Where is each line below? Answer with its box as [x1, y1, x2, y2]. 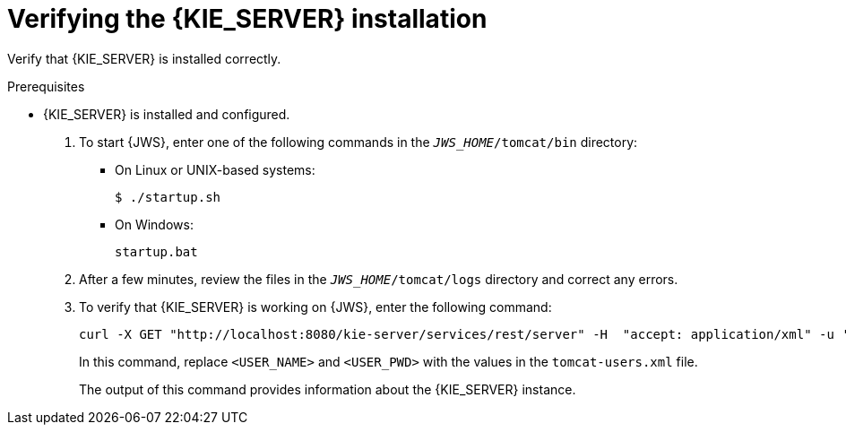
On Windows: [115, 216, 194, 232]
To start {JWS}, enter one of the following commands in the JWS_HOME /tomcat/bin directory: [79, 134, 638, 150]
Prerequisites [7, 78, 85, 94]
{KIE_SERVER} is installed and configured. [43, 106, 290, 122]
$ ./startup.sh [115, 189, 221, 204]
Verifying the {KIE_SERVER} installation [7, 4, 488, 34]
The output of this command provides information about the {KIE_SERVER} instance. [79, 381, 576, 397]
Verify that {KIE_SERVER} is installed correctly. [7, 50, 281, 66]
